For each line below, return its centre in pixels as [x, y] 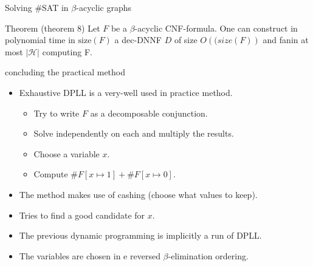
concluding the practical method [65, 72]
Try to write [57, 113]
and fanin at [286, 40]
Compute [51, 174]
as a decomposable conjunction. [149, 113]
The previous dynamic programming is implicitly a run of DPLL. [140, 235]
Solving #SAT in [37, 7]
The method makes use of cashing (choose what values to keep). [138, 194]
